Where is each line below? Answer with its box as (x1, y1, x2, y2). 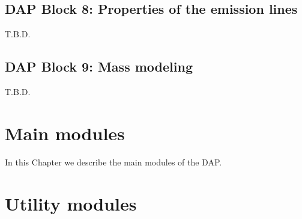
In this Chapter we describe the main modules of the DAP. (5, 155, 222, 168)
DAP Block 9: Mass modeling (5, 57, 193, 76)
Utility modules (5, 191, 137, 215)
